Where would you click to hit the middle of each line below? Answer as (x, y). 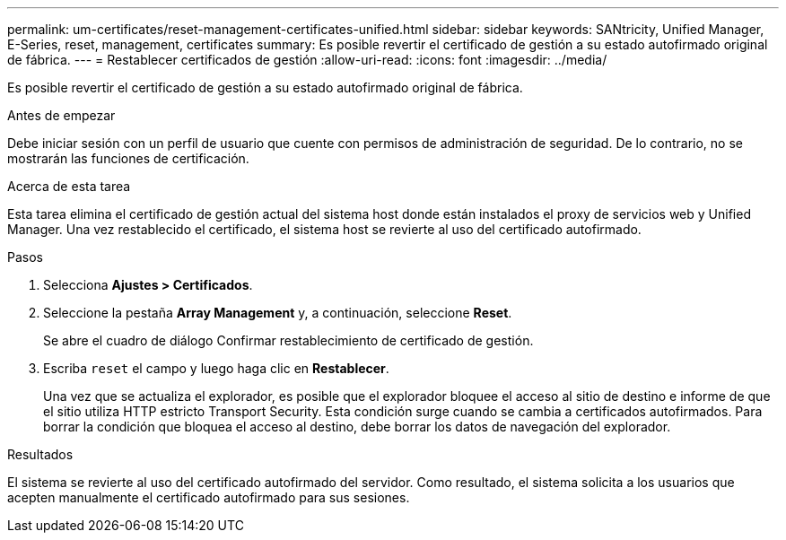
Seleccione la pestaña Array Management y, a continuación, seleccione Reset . (278, 313)
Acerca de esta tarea (69, 186)
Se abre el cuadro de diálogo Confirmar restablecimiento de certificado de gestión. (288, 340)
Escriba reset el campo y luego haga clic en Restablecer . (216, 368)
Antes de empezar (61, 115)
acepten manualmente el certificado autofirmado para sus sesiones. (209, 497)
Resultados (40, 454)
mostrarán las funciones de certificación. (128, 158)
